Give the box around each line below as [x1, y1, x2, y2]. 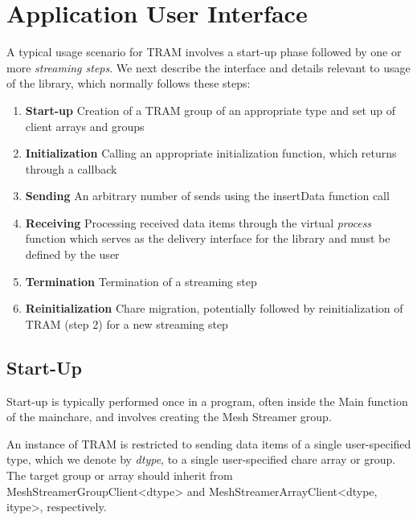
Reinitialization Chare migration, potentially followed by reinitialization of [25, 300, 403, 317]
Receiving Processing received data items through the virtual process [25, 214, 372, 231]
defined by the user [25, 246, 120, 263]
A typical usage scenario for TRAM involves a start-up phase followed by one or [6, 43, 402, 60]
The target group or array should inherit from [6, 467, 233, 484]
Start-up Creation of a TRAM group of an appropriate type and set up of [25, 101, 395, 118]
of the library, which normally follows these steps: [6, 75, 251, 92]
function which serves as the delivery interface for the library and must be [25, 230, 390, 247]
